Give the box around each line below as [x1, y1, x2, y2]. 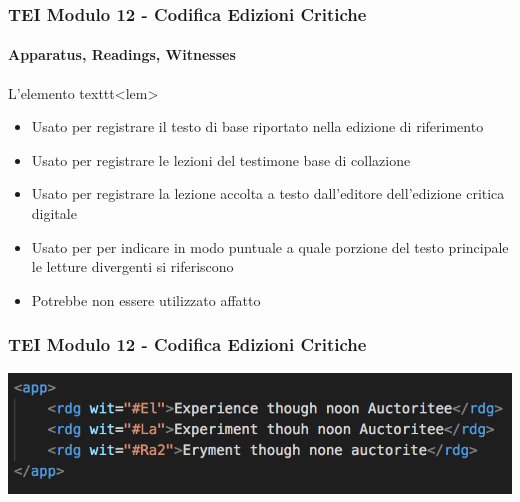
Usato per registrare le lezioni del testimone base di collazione [31, 149, 411, 170]
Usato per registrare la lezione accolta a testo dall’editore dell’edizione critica [31, 183, 505, 204]
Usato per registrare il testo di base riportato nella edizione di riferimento [31, 116, 484, 137]
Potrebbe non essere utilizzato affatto [31, 289, 261, 310]
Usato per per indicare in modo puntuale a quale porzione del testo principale [31, 236, 509, 257]
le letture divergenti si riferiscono [31, 256, 234, 277]
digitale [31, 203, 77, 224]
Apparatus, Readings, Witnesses [8, 44, 236, 65]
